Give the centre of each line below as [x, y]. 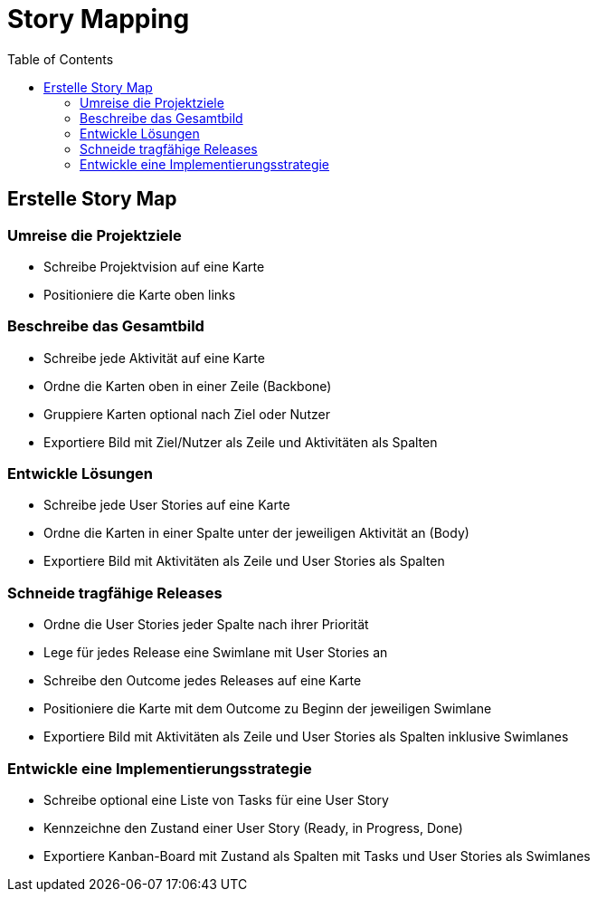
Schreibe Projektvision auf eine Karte [154, 266]
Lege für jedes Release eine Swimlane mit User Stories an [216, 653]
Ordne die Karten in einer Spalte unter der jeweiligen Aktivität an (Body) [256, 533]
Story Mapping [99, 19]
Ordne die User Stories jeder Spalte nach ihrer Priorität [206, 625]
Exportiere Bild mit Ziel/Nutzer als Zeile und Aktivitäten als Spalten [241, 442]
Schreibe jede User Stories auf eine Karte [167, 505]
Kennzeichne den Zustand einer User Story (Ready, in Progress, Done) [253, 827]
